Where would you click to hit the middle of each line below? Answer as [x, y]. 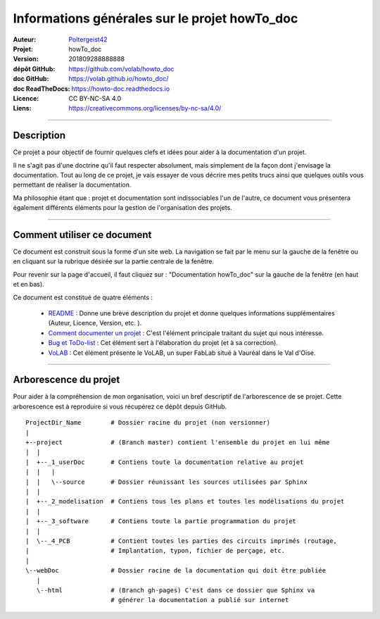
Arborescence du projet [66, 380]
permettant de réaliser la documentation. [72, 185]
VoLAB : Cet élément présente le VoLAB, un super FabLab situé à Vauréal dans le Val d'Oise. [182, 353]
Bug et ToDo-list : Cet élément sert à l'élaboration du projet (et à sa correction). [163, 343]
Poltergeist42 [88, 39]
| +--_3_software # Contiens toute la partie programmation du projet [161, 521]
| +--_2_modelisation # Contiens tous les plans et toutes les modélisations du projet [185, 501]
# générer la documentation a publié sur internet [199, 600]
